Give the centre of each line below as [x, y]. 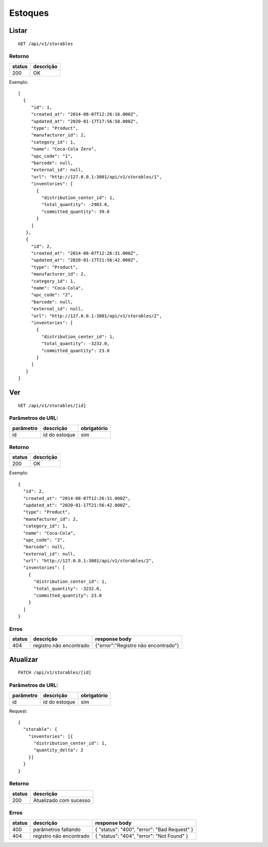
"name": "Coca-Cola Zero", [64, 149]
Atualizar [24, 660]
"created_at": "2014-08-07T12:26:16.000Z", [85, 114]
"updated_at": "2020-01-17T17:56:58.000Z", [85, 121]
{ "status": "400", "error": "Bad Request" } [144, 829]
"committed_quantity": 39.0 [76, 212]
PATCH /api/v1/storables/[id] [55, 672]
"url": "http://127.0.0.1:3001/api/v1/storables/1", [97, 177]
